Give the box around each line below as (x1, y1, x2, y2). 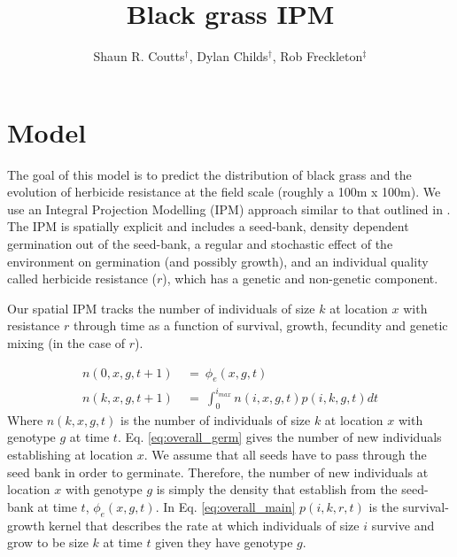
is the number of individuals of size (120, 410, 311, 429)
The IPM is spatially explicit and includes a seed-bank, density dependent (7, 217, 409, 236)
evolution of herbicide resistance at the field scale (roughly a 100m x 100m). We (7, 182, 441, 201)
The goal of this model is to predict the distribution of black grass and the (7, 165, 412, 183)
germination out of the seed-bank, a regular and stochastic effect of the (7, 235, 393, 253)
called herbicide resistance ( (7, 269, 157, 288)
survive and (371, 515, 435, 534)
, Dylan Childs (189, 47, 268, 66)
